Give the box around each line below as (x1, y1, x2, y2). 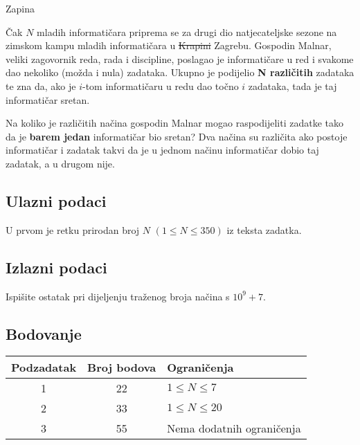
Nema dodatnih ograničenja (167, 420, 301, 437)
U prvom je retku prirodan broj (6, 222, 140, 237)
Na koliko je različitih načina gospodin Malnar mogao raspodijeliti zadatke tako (6, 116, 343, 130)
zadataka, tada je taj (248, 78, 337, 93)
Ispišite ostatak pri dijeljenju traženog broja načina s (6, 289, 230, 303)
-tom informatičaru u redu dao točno (82, 78, 239, 93)
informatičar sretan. (6, 92, 90, 107)
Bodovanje (6, 323, 82, 344)
